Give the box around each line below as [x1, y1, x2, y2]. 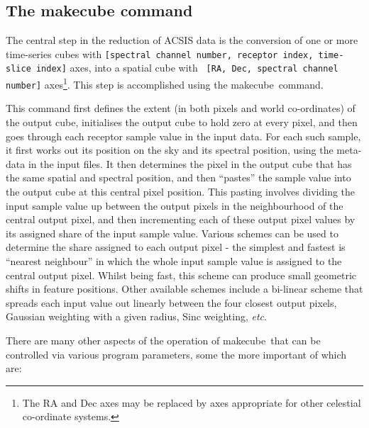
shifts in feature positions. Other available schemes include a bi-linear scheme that [6, 281, 363, 296]
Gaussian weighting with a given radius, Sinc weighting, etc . [6, 309, 267, 324]
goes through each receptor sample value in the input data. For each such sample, [6, 128, 361, 143]
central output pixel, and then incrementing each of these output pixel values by [6, 212, 356, 227]
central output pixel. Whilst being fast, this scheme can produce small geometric [6, 267, 356, 282]
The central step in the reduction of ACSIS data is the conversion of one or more [6, 33, 358, 47]
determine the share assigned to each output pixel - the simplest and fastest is [6, 240, 346, 254]
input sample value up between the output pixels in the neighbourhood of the [6, 198, 343, 213]
